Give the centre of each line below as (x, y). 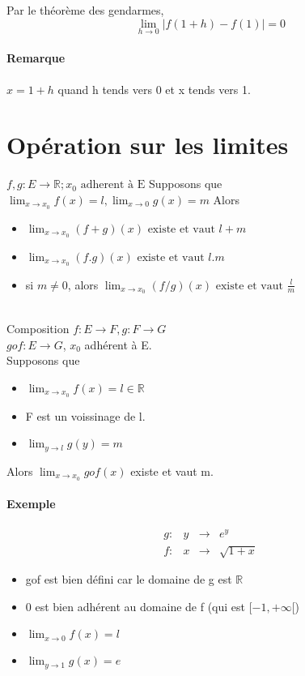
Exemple (31, 504)
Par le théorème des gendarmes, (85, 10)
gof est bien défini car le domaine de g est (129, 578)
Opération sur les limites (148, 145)
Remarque (36, 58)
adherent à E (113, 185)
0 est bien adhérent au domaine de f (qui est (136, 606)
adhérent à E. (118, 344)
